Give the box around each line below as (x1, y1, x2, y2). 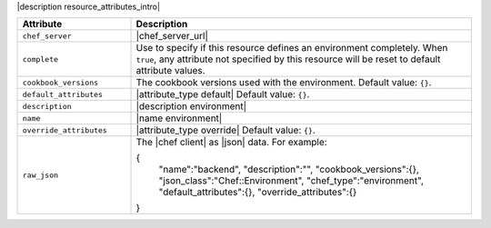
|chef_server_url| (135, 30, 209, 43)
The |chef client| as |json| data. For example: (135, 136, 327, 149)
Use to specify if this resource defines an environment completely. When (135, 42, 448, 55)
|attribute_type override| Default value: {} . (135, 124, 316, 136)
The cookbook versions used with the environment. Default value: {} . (135, 76, 432, 89)
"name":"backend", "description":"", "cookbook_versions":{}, (158, 164, 420, 176)
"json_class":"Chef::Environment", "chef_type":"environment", (158, 174, 425, 187)
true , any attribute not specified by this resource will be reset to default (135, 53, 441, 65)
